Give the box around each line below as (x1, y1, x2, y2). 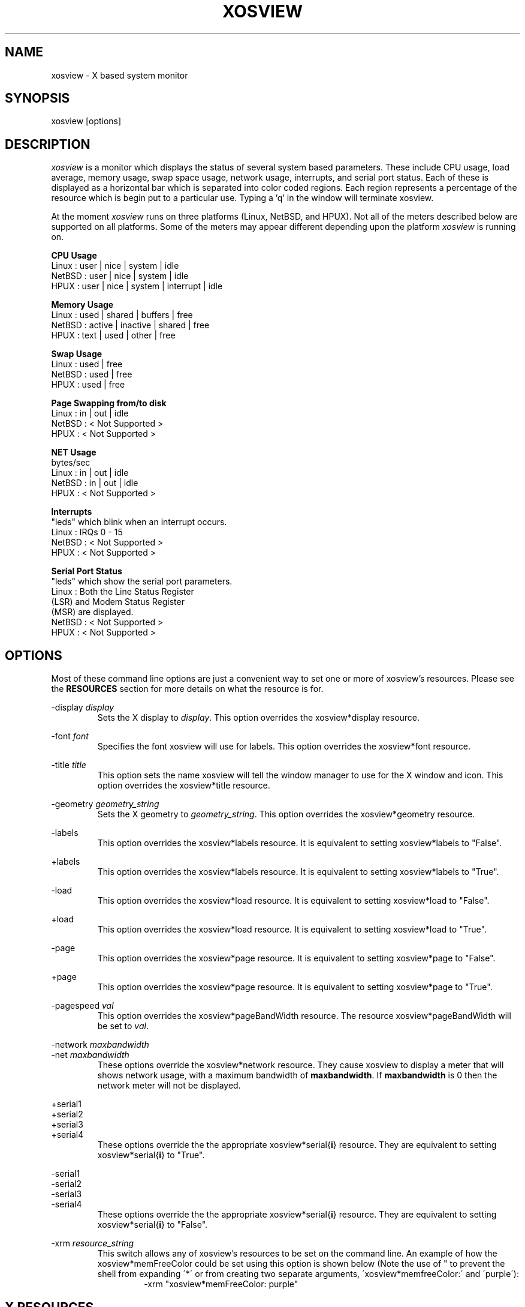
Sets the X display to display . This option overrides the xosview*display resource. (97, 712, 420, 723)
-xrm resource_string (51, 1238, 134, 1249)
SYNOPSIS (5, 91, 70, 106)
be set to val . (97, 1021, 149, 1032)
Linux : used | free (51, 359, 123, 370)
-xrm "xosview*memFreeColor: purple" (144, 1279, 298, 1290)
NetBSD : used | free (51, 369, 132, 380)
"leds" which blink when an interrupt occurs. (51, 517, 227, 527)
